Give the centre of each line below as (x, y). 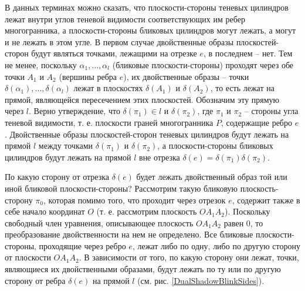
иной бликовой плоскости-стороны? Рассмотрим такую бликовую (121, 188)
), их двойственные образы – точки (186, 76)
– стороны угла (271, 111)
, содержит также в (266, 200)
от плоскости (28, 257)
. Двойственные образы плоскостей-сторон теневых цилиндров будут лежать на (147, 134)
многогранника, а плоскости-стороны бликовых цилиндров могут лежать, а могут (150, 30)
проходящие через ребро (82, 245)
